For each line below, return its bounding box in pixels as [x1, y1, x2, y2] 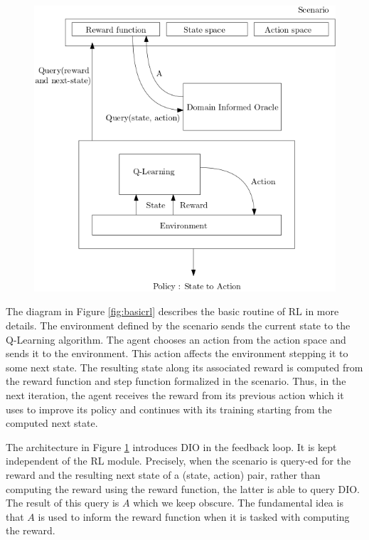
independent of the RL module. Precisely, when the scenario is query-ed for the [6, 453, 351, 468]
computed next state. [6, 415, 98, 430]
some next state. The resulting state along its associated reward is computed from [6, 359, 363, 374]
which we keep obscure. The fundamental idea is [133, 495, 343, 510]
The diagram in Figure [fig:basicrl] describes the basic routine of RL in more [6, 304, 339, 319]
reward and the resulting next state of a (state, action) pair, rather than [6, 467, 321, 482]
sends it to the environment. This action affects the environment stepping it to [6, 346, 348, 361]
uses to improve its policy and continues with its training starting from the [6, 401, 332, 416]
